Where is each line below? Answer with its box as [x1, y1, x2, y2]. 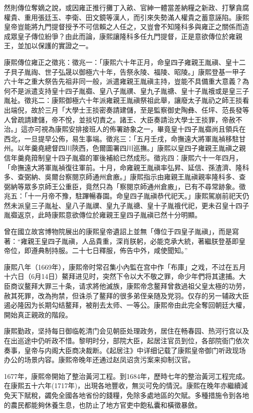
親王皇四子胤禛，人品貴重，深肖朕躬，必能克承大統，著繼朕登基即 [27, 236, 239, 246]
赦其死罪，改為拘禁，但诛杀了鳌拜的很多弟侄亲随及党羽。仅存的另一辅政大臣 [4, 290, 249, 300]
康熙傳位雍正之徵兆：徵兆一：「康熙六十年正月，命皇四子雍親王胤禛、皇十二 [4, 57, 246, 67]
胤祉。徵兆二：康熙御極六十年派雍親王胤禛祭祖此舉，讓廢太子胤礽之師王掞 [4, 95, 242, 105]
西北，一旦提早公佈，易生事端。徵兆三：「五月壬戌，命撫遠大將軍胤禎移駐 [4, 133, 239, 143]
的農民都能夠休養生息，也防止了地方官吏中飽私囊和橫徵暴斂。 [4, 399, 201, 410]
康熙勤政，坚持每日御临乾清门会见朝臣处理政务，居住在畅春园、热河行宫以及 [4, 326, 249, 336]
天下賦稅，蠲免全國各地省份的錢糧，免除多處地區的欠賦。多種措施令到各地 [10, 390, 249, 400]
